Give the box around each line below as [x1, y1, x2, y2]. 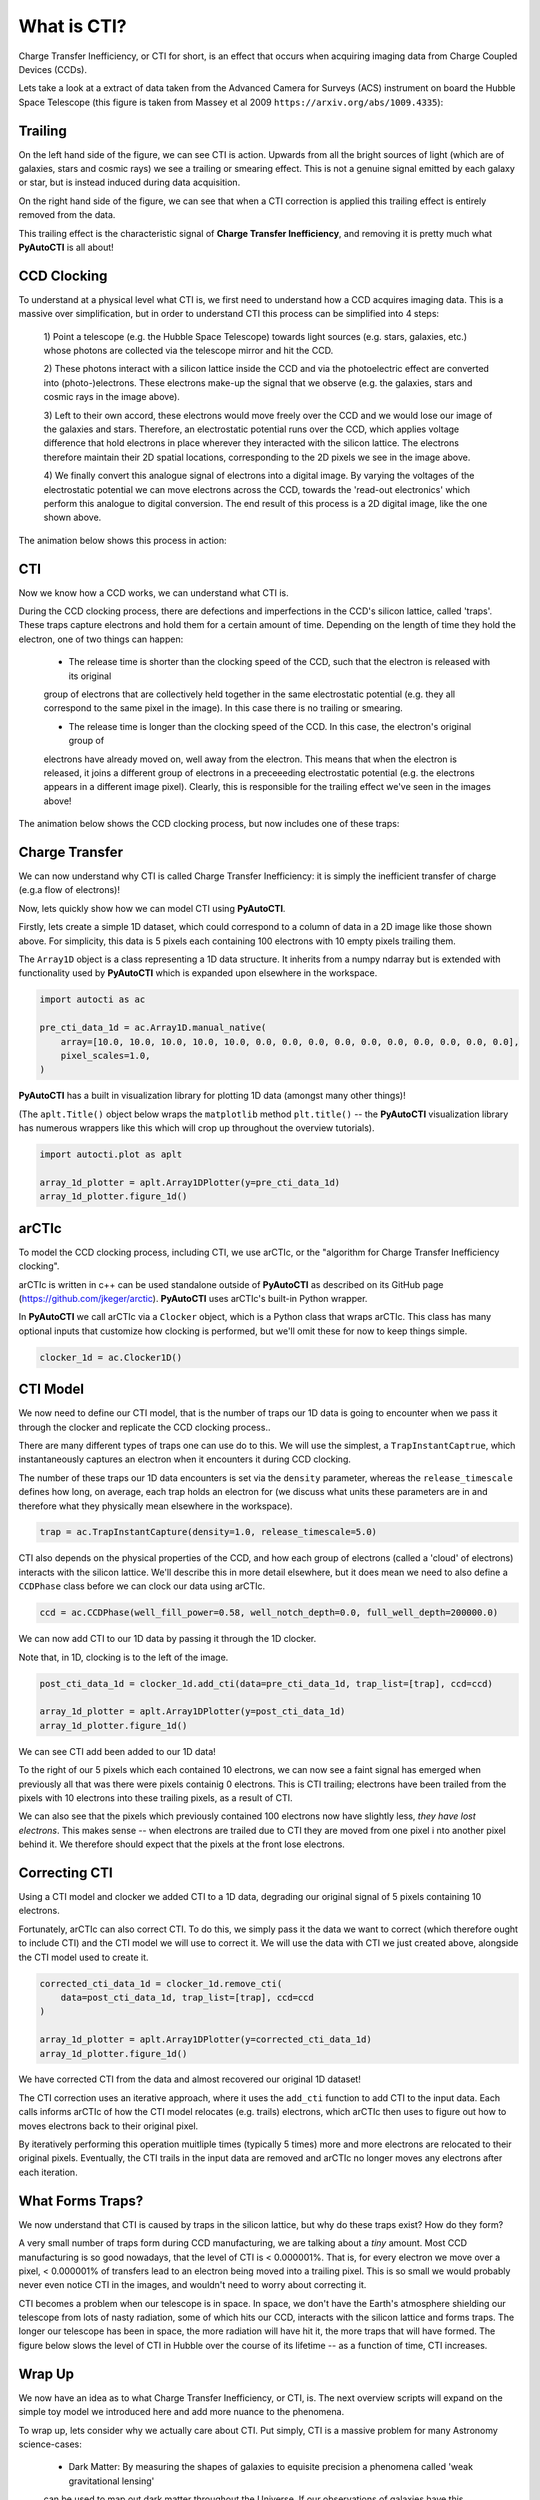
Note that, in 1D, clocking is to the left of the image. [18, 1651, 229, 1663]
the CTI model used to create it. [18, 1951, 149, 1963]
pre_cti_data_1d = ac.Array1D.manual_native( [39, 1022, 267, 1034]
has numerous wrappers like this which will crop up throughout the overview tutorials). [18, 1122, 375, 1134]
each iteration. [18, 2166, 79, 2178]
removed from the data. [18, 209, 116, 221]
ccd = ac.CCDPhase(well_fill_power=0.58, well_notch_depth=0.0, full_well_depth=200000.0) [39, 1607, 499, 1619]
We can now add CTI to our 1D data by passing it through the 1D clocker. [18, 1633, 317, 1645]
